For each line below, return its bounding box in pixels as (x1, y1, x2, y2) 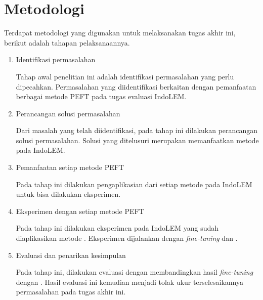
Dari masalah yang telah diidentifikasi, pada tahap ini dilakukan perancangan (16, 125, 258, 136)
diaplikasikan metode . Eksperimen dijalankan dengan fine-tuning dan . (16, 233, 238, 243)
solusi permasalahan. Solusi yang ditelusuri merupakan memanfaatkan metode (16, 135, 259, 145)
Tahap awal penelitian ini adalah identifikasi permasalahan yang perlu (16, 71, 234, 81)
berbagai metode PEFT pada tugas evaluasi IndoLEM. (16, 91, 187, 102)
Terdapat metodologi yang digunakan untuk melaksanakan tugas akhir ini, (4, 27, 236, 38)
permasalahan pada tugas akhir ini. (16, 286, 126, 297)
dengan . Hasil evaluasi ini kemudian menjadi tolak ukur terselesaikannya (16, 276, 243, 287)
